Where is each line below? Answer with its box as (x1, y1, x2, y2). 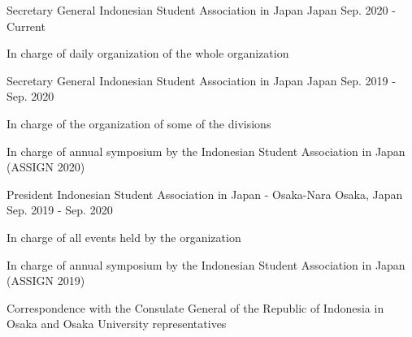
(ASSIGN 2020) (7, 158, 85, 175)
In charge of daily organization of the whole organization (7, 45, 289, 62)
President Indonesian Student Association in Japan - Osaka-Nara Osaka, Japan (7, 185, 403, 202)
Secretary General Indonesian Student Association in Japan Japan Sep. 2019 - (7, 71, 396, 89)
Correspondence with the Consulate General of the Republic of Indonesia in (7, 299, 384, 316)
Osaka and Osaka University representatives (7, 315, 227, 332)
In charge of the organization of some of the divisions (7, 114, 271, 132)
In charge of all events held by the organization (7, 228, 241, 245)
